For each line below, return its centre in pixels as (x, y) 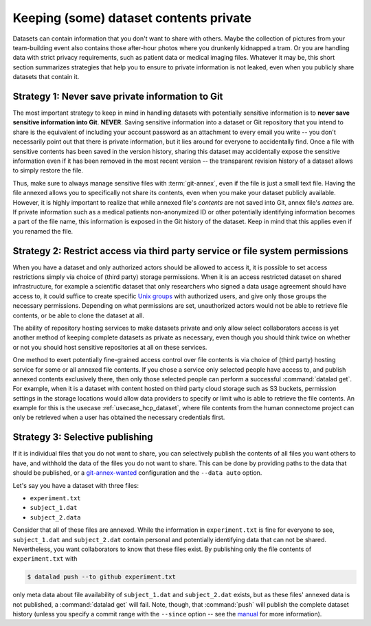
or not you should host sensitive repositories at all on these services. (110, 347)
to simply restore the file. (48, 170)
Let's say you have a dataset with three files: (76, 485)
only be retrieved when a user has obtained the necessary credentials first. (119, 417)
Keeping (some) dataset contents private (132, 18)
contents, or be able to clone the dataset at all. (78, 315)
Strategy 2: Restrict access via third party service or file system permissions (180, 251)
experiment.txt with (45, 559)
